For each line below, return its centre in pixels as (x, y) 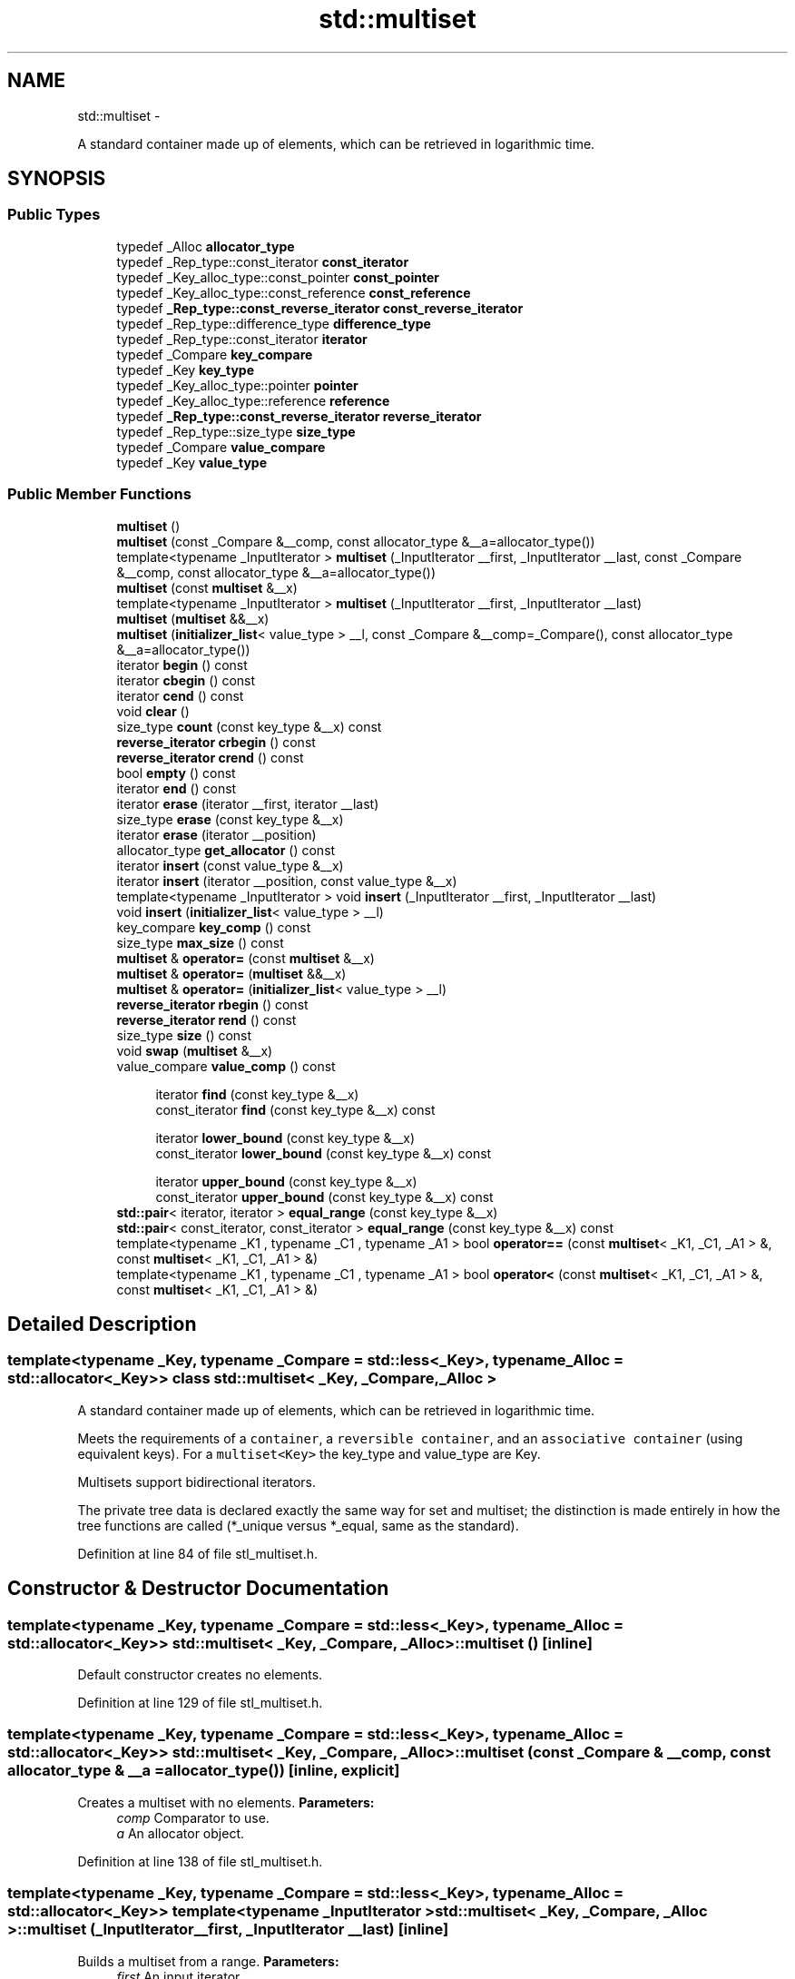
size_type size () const (184, 1035)
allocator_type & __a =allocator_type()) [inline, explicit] (204, 1771)
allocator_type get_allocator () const (226, 850)
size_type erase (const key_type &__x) (230, 819)
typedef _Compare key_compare (215, 354)
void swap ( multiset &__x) (195, 1050)
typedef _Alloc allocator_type (206, 246)
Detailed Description (102, 1324)
